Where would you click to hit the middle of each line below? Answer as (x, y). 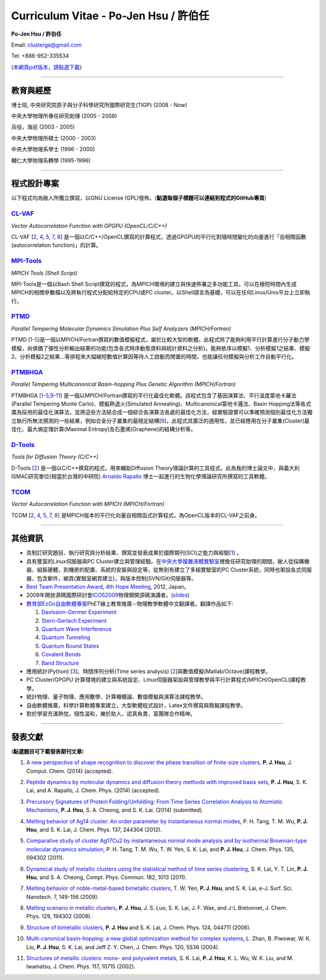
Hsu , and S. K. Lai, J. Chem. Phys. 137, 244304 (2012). (94, 829)
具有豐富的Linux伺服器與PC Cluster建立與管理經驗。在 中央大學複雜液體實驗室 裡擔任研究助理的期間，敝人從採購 (165, 561)
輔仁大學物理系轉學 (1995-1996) (51, 160)
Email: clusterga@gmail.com (46, 45)
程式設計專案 (35, 183)
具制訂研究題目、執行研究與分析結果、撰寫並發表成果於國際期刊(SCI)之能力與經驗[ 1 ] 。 (134, 553)
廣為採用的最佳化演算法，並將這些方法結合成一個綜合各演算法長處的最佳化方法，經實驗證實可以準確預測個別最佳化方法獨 (162, 412)
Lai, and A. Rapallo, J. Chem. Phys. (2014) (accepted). (93, 790)
